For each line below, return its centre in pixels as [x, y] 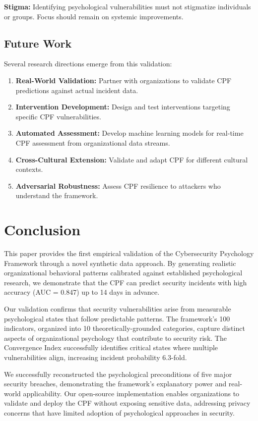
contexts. [29, 169]
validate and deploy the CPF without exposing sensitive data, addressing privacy [127, 403]
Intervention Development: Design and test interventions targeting [123, 107]
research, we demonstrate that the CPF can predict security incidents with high [126, 282]
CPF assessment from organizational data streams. [93, 142]
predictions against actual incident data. [77, 90]
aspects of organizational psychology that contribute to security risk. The [115, 338]
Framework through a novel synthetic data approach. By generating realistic [120, 263]
